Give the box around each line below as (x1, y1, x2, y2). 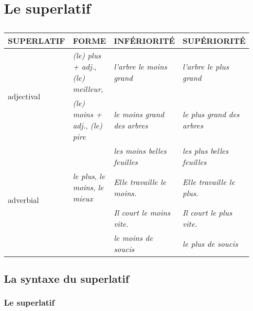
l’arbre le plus (182, 61, 229, 73)
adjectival (8, 90, 40, 102)
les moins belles (113, 145, 167, 157)
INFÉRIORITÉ (113, 35, 175, 47)
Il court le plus (182, 207, 233, 219)
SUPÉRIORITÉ (182, 35, 246, 47)
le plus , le (72, 170, 105, 182)
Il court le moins (113, 207, 170, 219)
